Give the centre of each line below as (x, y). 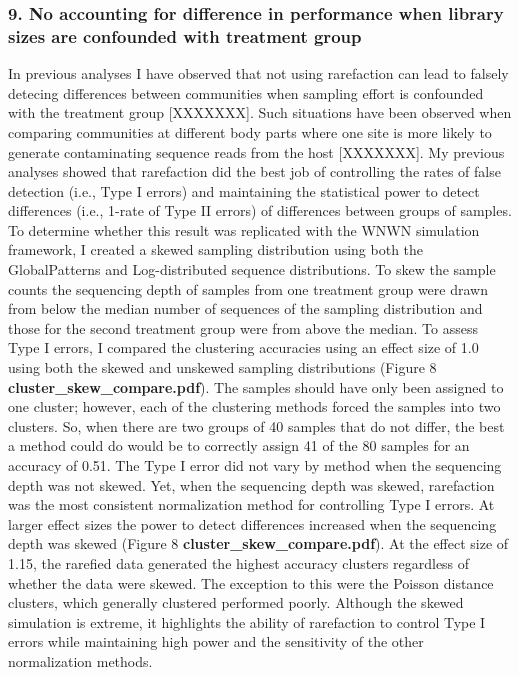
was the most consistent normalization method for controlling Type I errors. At (251, 504)
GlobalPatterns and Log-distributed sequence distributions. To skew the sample (252, 269)
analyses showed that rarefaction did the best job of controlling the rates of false (254, 171)
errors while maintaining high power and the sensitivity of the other (216, 641)
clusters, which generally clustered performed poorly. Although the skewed (236, 602)
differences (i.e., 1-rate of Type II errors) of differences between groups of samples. (260, 210)
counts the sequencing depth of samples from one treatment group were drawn (248, 288)
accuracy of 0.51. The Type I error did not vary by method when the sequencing (255, 465)
